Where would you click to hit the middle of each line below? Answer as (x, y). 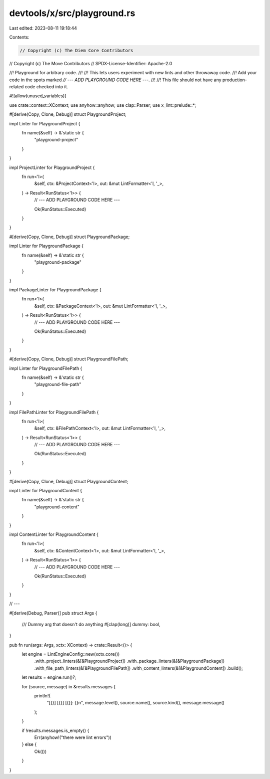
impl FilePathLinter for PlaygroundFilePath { (54, 412)
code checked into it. (46, 87)
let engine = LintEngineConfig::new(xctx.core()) (71, 654)
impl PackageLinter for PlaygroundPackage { (55, 290)
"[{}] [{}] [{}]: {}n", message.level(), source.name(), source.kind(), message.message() (136, 703)
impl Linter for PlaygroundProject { (45, 123)
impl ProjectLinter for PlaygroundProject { (52, 167)
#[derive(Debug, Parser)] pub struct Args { (53, 613)
